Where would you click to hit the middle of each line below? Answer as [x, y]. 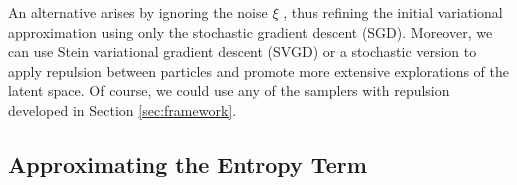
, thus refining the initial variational [393, 12]
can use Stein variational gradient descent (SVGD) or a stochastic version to [242, 51]
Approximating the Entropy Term [187, 163]
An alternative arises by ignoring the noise [138, 12]
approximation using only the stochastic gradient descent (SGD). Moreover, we [250, 31]
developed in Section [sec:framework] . [122, 109]
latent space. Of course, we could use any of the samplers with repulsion [229, 90]
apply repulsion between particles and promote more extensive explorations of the [259, 70]
